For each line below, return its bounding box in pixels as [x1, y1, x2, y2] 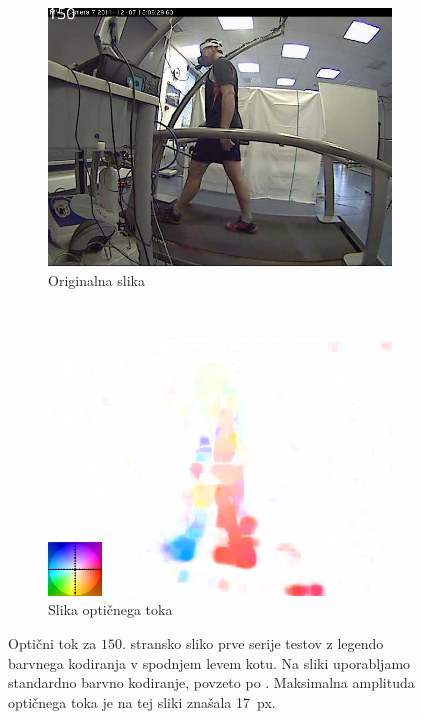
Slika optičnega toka [48, 599, 173, 620]
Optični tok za [8, 632, 97, 653]
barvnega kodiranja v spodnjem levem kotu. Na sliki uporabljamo [8, 652, 411, 673]
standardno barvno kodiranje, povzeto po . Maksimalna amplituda [8, 672, 415, 693]
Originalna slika [48, 269, 145, 290]
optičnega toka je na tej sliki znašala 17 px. [8, 691, 276, 712]
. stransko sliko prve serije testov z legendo [121, 632, 384, 653]
